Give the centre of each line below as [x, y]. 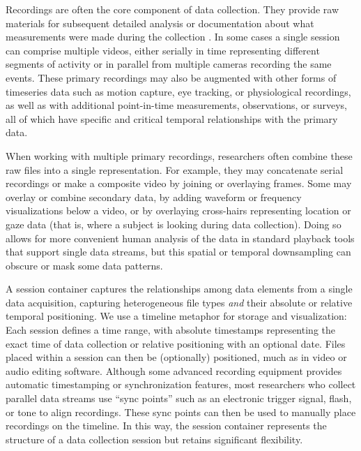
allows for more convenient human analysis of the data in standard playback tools [180, 238]
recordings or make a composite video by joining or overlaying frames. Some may [179, 183]
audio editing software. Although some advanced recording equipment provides [174, 370]
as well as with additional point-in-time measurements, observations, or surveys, [176, 105]
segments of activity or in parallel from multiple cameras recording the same [169, 64]
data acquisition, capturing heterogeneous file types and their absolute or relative [179, 302]
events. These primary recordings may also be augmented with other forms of [171, 77]
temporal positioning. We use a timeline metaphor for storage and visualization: [176, 316]
